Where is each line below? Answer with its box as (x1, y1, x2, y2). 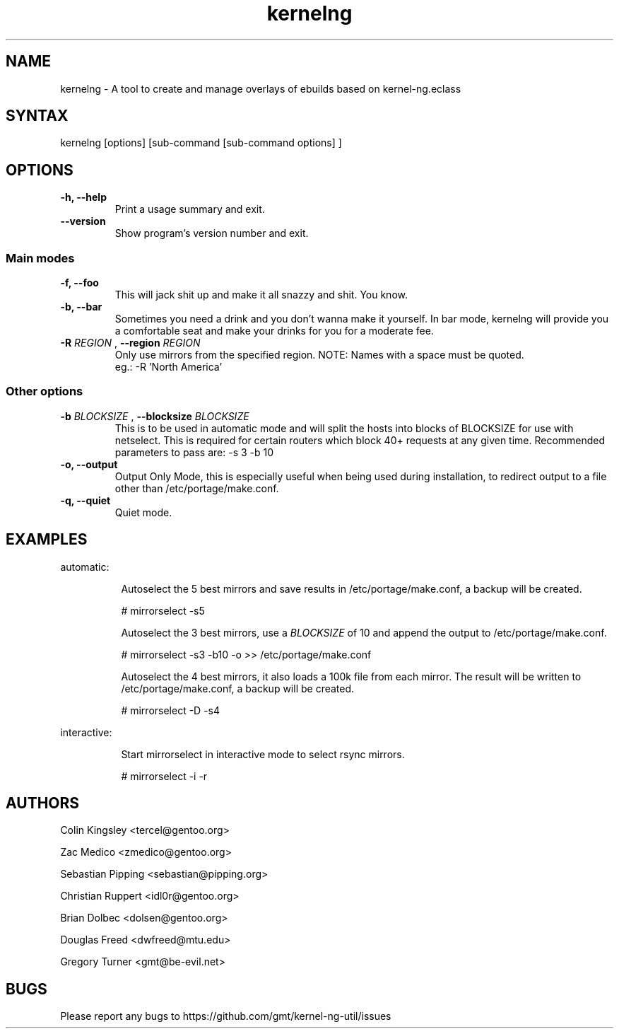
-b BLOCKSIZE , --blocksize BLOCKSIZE (60, 409, 249, 422)
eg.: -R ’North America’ (114, 361, 223, 373)
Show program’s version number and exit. (114, 227, 309, 240)
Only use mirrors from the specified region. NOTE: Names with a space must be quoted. (114, 349, 524, 361)
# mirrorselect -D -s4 (121, 704, 220, 716)
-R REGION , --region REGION (60, 337, 201, 349)
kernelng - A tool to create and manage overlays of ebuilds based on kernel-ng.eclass (60, 82, 461, 95)
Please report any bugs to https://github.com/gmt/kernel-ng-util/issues (60, 1010, 391, 1023)
